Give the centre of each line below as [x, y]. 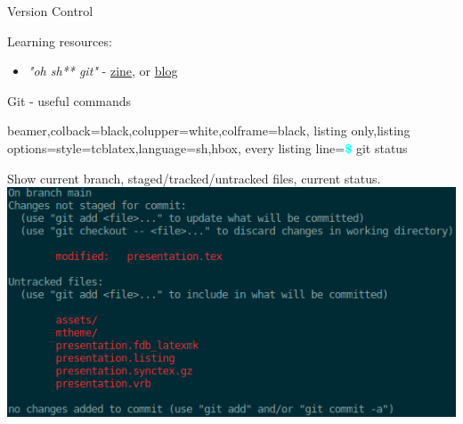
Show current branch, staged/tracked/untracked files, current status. [194, 178]
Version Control [50, 11]
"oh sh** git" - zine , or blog [103, 71]
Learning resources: [60, 41]
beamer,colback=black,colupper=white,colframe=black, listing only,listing [209, 130]
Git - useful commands [69, 100]
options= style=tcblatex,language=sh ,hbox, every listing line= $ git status [207, 147]
